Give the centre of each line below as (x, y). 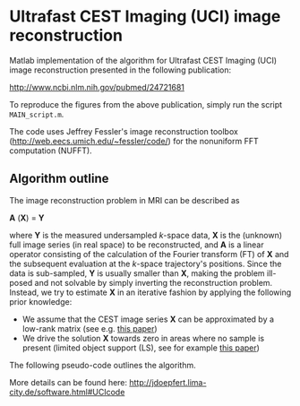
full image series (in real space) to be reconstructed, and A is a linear (137, 245)
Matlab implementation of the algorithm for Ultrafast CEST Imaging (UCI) (143, 60)
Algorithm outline (59, 179)
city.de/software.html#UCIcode (67, 392)
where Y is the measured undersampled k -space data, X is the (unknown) (146, 235)
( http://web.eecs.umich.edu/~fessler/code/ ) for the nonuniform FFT (134, 141)
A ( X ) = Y (27, 218)
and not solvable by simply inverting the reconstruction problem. (154, 282)
